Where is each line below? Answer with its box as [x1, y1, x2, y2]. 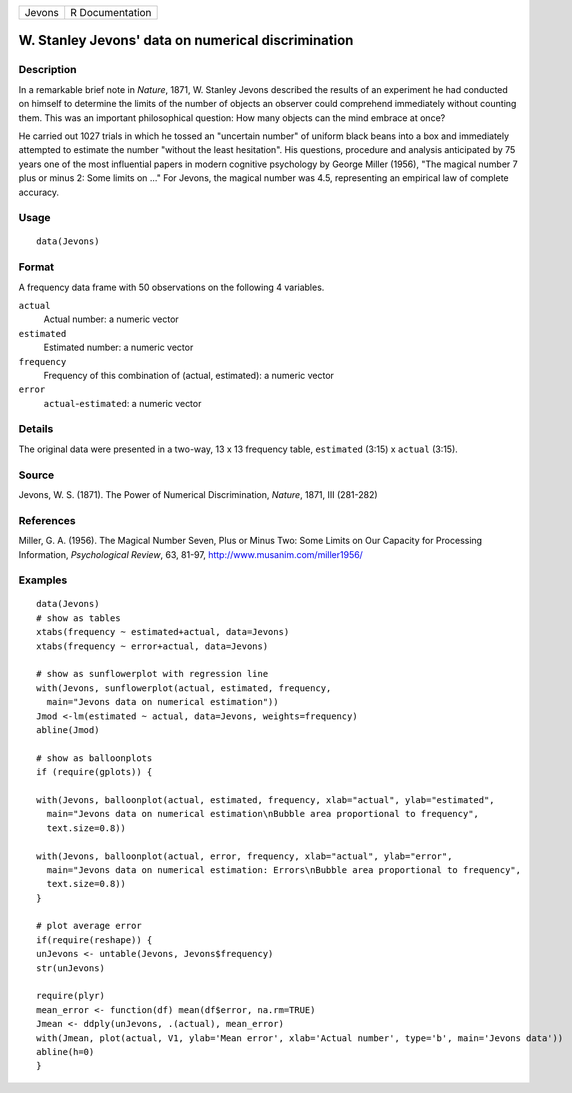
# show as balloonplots [36, 752, 153, 764]
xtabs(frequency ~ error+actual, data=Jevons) [36, 640, 269, 652]
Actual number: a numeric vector [43, 313, 179, 325]
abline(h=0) [36, 1046, 95, 1057]
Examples [18, 573, 68, 587]
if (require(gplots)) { [36, 766, 153, 778]
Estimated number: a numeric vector [43, 341, 194, 354]
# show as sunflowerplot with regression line [36, 668, 269, 680]
